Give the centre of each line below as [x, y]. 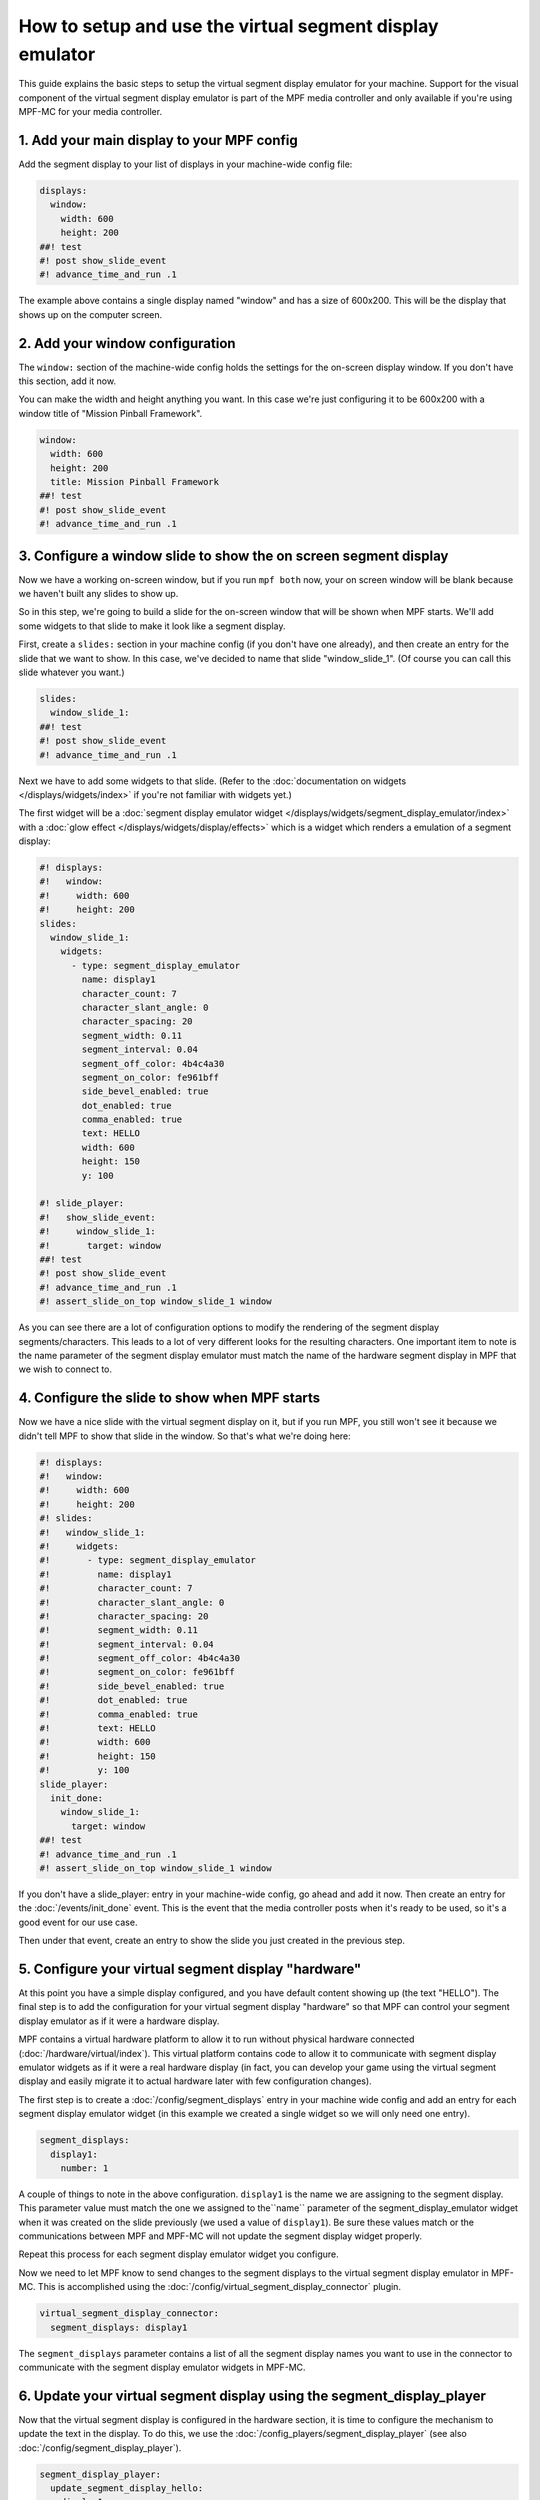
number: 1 [84, 2168]
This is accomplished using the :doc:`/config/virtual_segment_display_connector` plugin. [219, 2287]
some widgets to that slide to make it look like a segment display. [152, 626]
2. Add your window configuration [127, 343]
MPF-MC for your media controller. [90, 112]
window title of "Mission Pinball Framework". [110, 413]
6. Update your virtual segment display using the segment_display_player [252, 2395]
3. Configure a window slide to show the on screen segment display [233, 555]
